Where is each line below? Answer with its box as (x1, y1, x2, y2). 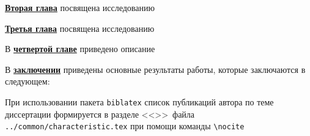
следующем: (5, 75, 50, 88)
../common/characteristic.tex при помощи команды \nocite (5, 119, 245, 132)
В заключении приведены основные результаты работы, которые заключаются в (5, 62, 306, 75)
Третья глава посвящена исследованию (5, 21, 155, 34)
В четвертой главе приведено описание (5, 42, 155, 55)
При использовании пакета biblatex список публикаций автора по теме (5, 95, 274, 108)
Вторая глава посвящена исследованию (5, 1, 155, 13)
